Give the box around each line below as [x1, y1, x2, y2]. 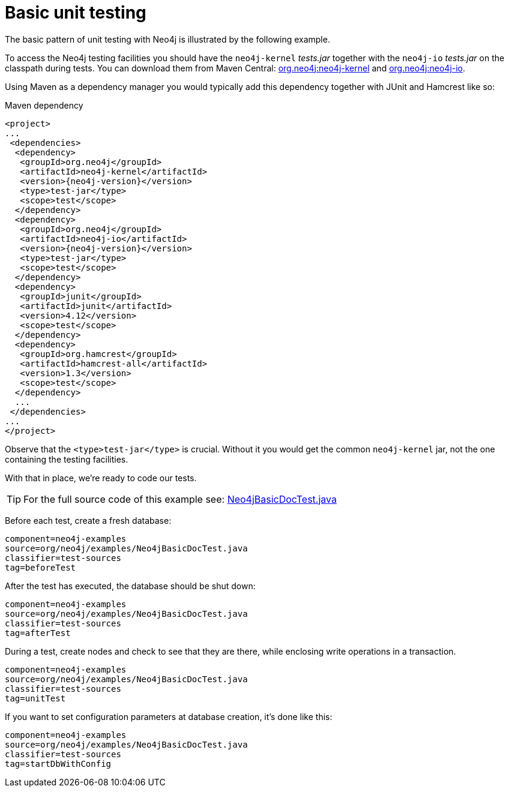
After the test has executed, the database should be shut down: [5, 580, 256, 591]
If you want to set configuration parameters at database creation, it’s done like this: [5, 711, 333, 722]
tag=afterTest [5, 628, 71, 638]
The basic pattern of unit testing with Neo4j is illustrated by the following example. [5, 34, 330, 44]
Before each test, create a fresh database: [5, 515, 172, 526]
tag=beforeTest [5, 562, 76, 572]
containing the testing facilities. [5, 454, 128, 464]
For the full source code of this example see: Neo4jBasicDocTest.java [23, 493, 337, 505]
